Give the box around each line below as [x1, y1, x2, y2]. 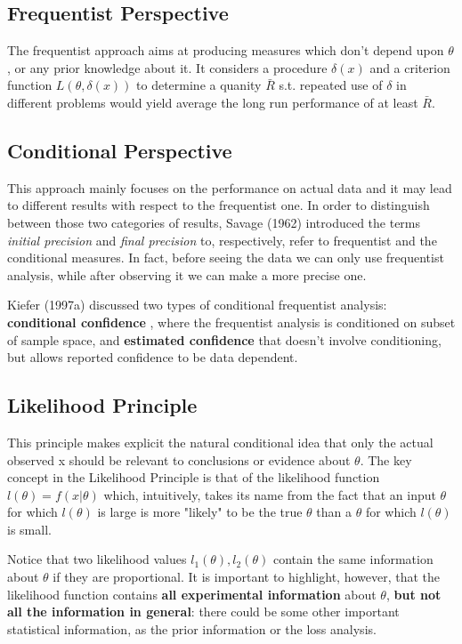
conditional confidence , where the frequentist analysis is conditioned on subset [7, 312, 456, 331]
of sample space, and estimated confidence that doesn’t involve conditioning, [7, 330, 442, 349]
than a [316, 503, 353, 521]
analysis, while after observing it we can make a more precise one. [7, 265, 367, 284]
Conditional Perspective [7, 136, 232, 164]
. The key [360, 450, 412, 469]
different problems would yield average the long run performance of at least [7, 93, 418, 111]
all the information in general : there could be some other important [7, 602, 400, 621]
